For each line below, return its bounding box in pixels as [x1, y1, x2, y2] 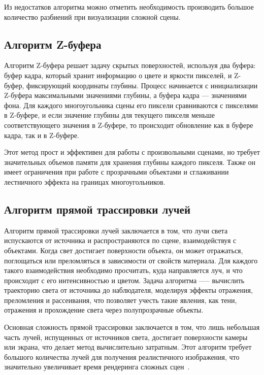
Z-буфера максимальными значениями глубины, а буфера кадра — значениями [4, 90, 247, 100]
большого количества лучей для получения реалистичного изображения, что [4, 351, 240, 362]
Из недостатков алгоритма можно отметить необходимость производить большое [4, 2, 254, 12]
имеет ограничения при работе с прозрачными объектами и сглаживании [4, 166, 229, 177]
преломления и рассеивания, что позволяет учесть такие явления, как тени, [4, 294, 237, 305]
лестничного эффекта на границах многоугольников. [4, 176, 166, 187]
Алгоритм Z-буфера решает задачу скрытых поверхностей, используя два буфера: [4, 60, 256, 71]
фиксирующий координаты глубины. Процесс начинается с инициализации [26, 80, 258, 90]
